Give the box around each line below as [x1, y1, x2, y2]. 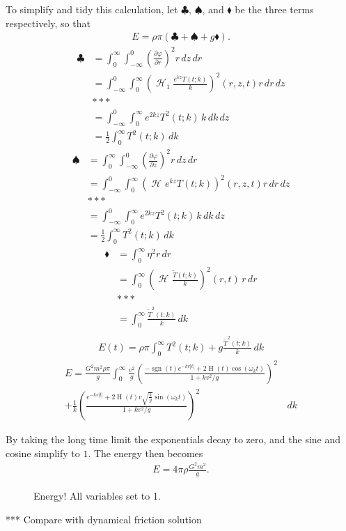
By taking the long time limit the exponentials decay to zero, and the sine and [6, 432, 341, 447]
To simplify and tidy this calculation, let [6, 2, 178, 16]
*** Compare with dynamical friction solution [6, 511, 202, 526]
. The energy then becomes [88, 445, 203, 460]
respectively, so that [6, 15, 91, 30]
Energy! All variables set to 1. [33, 488, 161, 503]
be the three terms [235, 2, 314, 16]
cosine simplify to [6, 445, 80, 460]
